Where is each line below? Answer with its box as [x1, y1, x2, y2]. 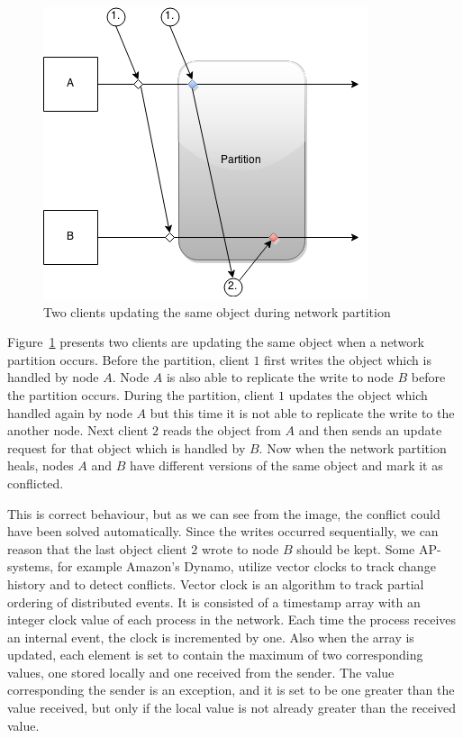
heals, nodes [7, 456, 74, 475]
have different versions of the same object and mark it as [130, 456, 443, 475]
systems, [7, 557, 54, 576]
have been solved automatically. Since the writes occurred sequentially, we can [7, 522, 439, 541]
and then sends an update [298, 421, 442, 440]
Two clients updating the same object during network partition [43, 302, 391, 321]
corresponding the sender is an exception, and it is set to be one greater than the [7, 680, 455, 699]
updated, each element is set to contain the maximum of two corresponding [7, 645, 423, 664]
